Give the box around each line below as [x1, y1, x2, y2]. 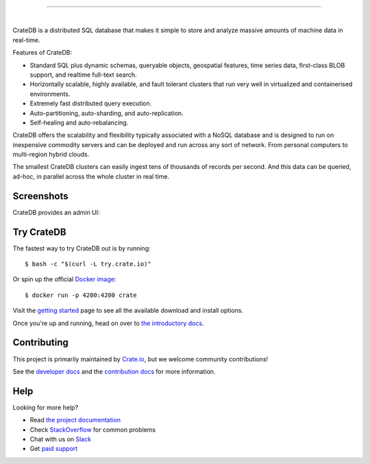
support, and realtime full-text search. [29, 70, 137, 79]
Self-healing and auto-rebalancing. [29, 118, 129, 127]
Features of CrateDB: [12, 49, 73, 57]
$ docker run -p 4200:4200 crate [25, 291, 137, 299]
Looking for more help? [12, 403, 79, 411]
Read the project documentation [29, 416, 121, 424]
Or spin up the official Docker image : [12, 275, 116, 283]
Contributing [12, 337, 69, 348]
